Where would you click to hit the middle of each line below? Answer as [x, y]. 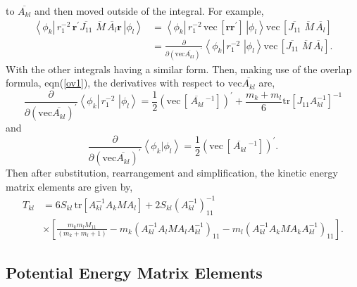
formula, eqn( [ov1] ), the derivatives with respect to [115, 83]
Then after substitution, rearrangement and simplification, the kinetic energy [172, 173]
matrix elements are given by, [69, 186]
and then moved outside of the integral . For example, [149, 11]
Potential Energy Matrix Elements [134, 273]
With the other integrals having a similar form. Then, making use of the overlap [179, 69]
